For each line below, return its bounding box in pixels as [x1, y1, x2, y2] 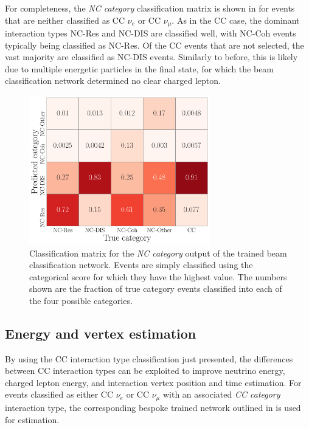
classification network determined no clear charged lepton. [5, 74, 221, 87]
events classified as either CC [5, 388, 114, 401]
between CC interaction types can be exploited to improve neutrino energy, [5, 364, 285, 377]
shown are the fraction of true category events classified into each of [29, 282, 282, 295]
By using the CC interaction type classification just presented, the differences [5, 352, 293, 365]
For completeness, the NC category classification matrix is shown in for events [5, 2, 295, 14]
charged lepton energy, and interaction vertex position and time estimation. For [5, 376, 302, 388]
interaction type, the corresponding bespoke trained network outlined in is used [5, 401, 301, 413]
